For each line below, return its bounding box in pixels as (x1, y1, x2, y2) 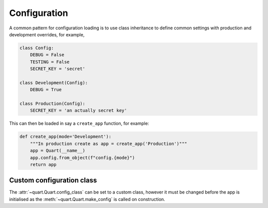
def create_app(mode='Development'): (19, 134, 112, 139)
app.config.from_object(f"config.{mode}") (30, 155, 135, 160)
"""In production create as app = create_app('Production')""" (30, 141, 188, 146)
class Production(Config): (19, 101, 85, 106)
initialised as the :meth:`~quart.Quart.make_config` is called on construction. (9, 196, 166, 202)
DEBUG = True (30, 87, 62, 93)
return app (30, 162, 57, 167)
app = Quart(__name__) (30, 148, 85, 154)
